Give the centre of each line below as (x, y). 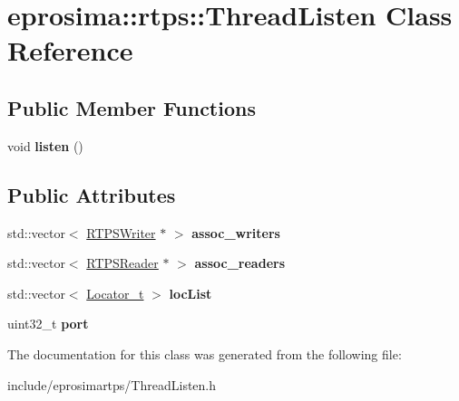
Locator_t (115, 293)
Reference (70, 50)
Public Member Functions (132, 107)
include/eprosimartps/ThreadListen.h (112, 384)
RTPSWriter (121, 232)
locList (190, 293)
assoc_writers (236, 232)
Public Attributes (92, 194)
